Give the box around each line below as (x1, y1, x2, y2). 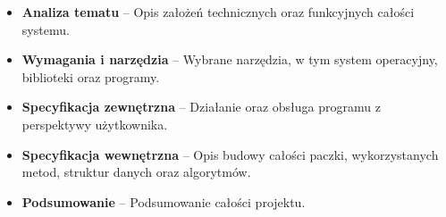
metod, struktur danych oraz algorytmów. (21, 163, 251, 181)
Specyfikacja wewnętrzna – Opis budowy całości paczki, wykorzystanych (21, 145, 439, 163)
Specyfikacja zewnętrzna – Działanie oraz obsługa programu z (21, 97, 381, 116)
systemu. (21, 20, 70, 38)
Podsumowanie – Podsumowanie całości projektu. (21, 192, 306, 211)
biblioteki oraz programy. (21, 67, 160, 86)
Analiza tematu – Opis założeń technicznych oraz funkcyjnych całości (21, 3, 415, 21)
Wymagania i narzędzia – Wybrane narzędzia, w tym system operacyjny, (21, 50, 438, 69)
